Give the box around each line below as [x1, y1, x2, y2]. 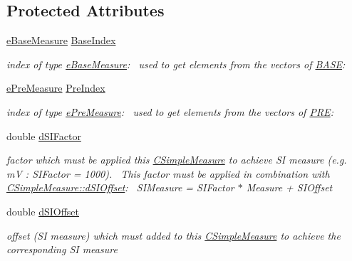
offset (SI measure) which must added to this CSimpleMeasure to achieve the [6, 228, 341, 243]
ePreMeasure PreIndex [6, 80, 105, 95]
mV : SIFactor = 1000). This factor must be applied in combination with [6, 166, 330, 181]
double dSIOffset [6, 203, 79, 218]
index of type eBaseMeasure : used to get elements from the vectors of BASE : [6, 56, 346, 71]
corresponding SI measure [6, 242, 118, 257]
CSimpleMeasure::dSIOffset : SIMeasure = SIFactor [6, 180, 234, 195]
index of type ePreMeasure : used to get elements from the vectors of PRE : [6, 104, 333, 119]
